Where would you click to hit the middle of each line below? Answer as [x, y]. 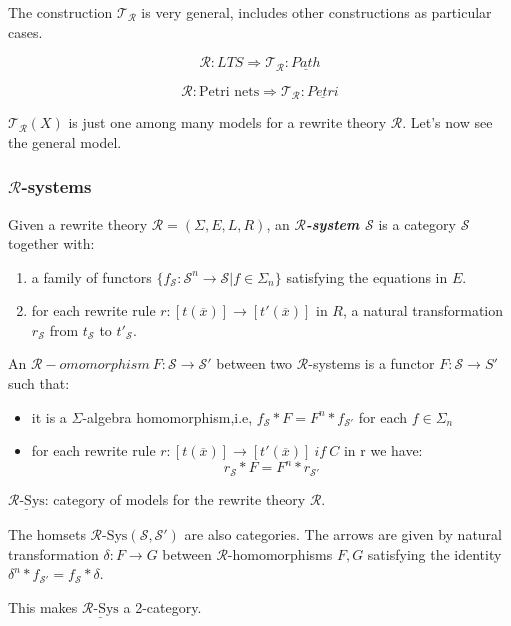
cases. [25, 31]
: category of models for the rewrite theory [175, 498]
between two [254, 363]
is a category [417, 223]
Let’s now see [451, 122]
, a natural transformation [423, 310]
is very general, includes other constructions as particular [316, 12]
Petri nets [229, 91]
